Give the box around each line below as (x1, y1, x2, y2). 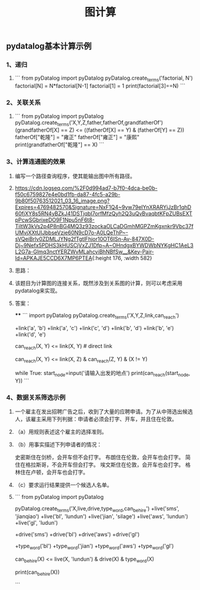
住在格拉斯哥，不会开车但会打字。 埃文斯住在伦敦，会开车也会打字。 (14, 461, 184, 468)
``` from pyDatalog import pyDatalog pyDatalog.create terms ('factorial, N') (14, 74, 193, 83)
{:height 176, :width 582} (92, 254, 152, 261)
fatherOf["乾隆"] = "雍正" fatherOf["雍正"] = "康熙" (14, 134, 140, 141)
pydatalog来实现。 (14, 287, 61, 294)
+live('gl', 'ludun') (14, 519, 58, 526)
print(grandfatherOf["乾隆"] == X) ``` (14, 141, 104, 149)
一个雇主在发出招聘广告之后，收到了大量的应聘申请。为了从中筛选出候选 (14, 408, 193, 415)
